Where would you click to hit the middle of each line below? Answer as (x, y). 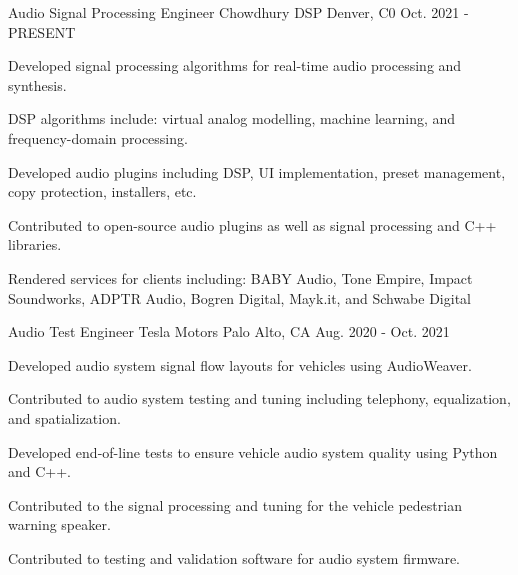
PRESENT (42, 31)
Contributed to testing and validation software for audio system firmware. (234, 557)
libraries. (35, 244)
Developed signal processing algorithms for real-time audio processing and (235, 65)
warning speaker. (59, 524)
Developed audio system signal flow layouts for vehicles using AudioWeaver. (240, 364)
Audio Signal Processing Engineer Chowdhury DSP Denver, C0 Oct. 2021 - (238, 12)
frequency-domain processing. (98, 137)
